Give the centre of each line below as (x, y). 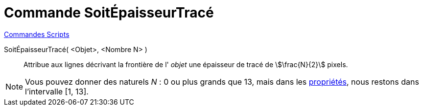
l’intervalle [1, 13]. (57, 91)
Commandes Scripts (37, 34)
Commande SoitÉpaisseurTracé (109, 13)
